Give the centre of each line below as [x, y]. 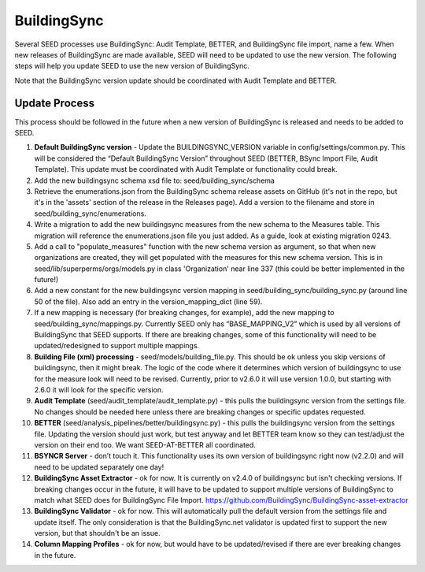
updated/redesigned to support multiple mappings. [117, 346]
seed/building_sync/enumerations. [91, 214]
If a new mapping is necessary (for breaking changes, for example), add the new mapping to [184, 313]
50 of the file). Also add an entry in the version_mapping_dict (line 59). [148, 301]
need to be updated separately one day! [99, 467]
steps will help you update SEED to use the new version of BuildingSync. [132, 66]
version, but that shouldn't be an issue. [97, 533]
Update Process [54, 103]
